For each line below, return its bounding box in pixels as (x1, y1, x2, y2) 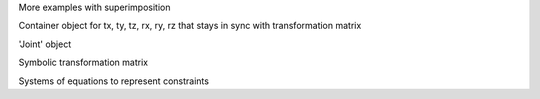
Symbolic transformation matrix (18, 56, 149, 69)
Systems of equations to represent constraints (18, 75, 210, 87)
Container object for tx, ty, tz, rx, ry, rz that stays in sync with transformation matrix (18, 20, 362, 32)
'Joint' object (18, 38, 72, 50)
